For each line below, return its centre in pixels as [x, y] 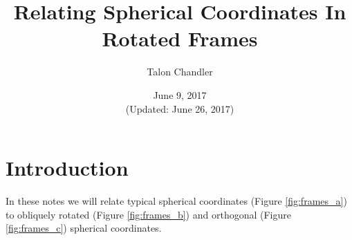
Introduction [67, 168]
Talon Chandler [180, 72]
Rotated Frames [180, 38]
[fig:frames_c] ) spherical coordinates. [84, 228]
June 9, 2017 [180, 94]
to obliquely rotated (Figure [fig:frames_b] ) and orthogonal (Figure [148, 214]
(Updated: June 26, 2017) [180, 108]
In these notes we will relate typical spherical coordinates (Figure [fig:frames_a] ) [176, 201]
